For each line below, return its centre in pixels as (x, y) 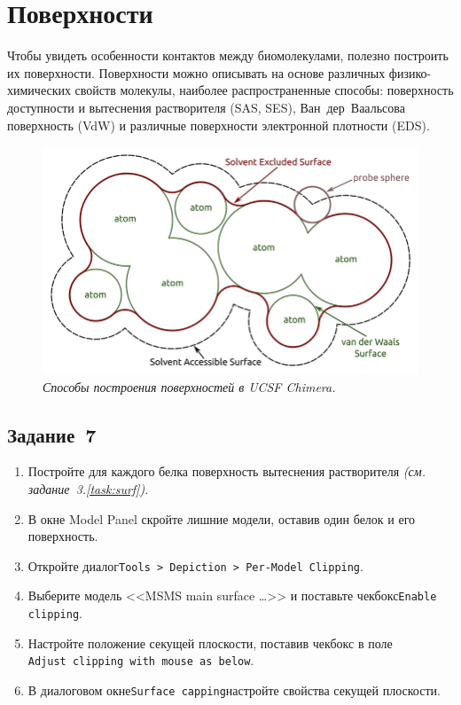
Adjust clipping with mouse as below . (141, 660)
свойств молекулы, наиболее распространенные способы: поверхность (264, 90)
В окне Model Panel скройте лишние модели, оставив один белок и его (222, 518)
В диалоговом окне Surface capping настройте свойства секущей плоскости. (234, 689)
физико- (410, 72)
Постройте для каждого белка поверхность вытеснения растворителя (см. (227, 471)
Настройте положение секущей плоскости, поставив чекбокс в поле (210, 642)
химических (39, 90)
